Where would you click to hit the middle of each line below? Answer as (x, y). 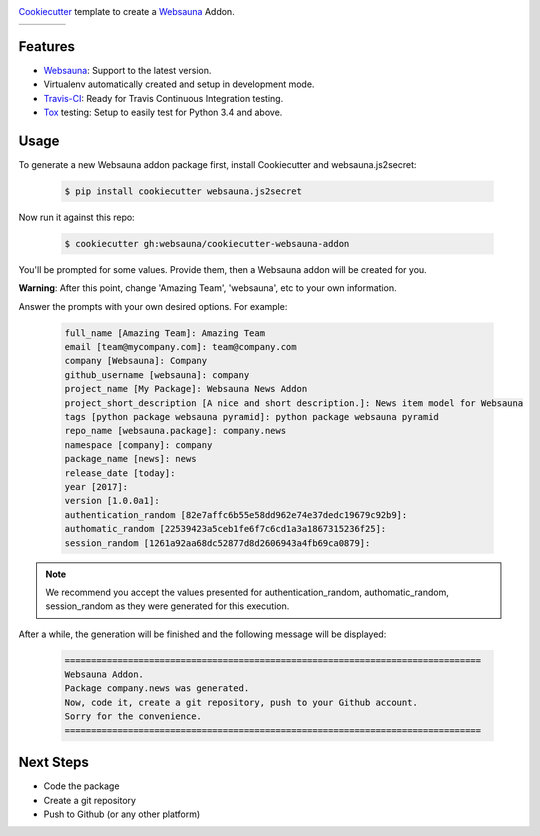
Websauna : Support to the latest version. (127, 70)
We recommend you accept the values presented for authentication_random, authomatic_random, (247, 592)
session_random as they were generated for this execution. (167, 606)
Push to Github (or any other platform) (122, 814)
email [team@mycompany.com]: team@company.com (180, 347)
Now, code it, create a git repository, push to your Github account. (241, 702)
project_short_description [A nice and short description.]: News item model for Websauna (294, 403)
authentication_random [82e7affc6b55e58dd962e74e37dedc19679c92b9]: (236, 514)
